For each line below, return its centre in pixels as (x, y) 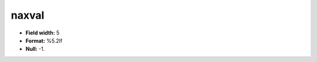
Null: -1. (35, 49)
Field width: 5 (43, 33)
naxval (28, 15)
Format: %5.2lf (44, 40)
